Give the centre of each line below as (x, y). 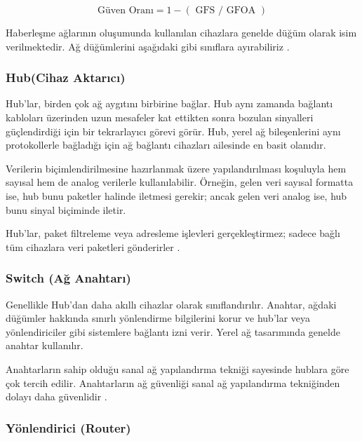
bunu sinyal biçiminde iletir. (66, 209)
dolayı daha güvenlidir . (56, 396)
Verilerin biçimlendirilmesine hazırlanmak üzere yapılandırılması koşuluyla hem (176, 168)
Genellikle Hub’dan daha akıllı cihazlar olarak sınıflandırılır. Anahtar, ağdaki (171, 304)
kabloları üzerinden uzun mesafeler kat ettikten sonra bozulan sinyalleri (160, 117)
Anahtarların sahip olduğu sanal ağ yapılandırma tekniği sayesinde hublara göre (177, 368)
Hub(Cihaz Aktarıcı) (66, 77)
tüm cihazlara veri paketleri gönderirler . (93, 246)
